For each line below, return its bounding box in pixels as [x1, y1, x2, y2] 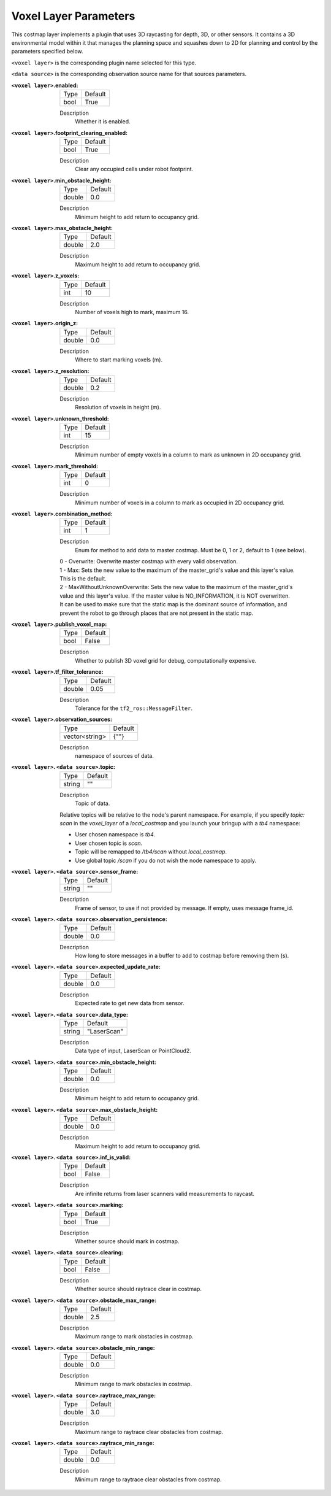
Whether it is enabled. [75, 118, 131, 125]
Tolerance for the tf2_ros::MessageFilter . [75, 704, 193, 712]
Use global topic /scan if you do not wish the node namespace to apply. [75, 857, 257, 864]
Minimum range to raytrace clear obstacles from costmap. [75, 1476, 222, 1483]
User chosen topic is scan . [75, 839, 143, 847]
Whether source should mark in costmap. [75, 1237, 180, 1245]
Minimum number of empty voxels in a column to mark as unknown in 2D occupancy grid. [75, 451, 302, 458]
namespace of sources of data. [75, 752, 154, 760]
